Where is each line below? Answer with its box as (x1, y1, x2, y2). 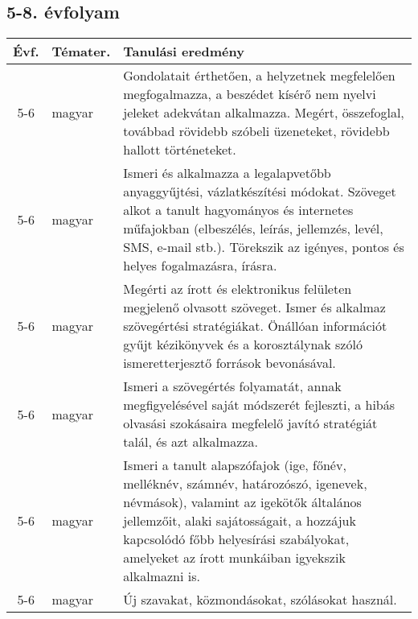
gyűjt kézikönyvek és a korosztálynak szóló (123, 335, 363, 354)
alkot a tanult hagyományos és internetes (123, 200, 354, 220)
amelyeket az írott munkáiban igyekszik (123, 548, 346, 567)
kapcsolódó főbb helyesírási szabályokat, (123, 530, 350, 549)
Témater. (51, 42, 111, 61)
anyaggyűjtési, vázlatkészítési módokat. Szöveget (123, 182, 396, 201)
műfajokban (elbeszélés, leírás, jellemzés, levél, (123, 219, 383, 238)
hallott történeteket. (123, 140, 236, 159)
